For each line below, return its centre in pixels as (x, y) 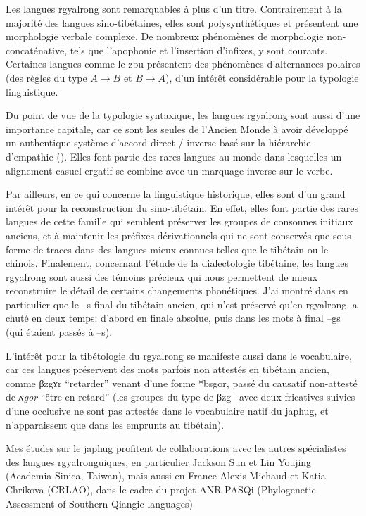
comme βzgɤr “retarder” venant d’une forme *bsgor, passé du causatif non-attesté (182, 383)
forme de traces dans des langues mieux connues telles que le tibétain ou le (167, 249)
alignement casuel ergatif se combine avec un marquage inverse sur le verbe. (169, 170)
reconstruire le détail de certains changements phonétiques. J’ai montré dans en (177, 290)
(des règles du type (46, 77)
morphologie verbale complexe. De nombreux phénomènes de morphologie (165, 36)
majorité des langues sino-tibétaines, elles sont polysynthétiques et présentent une (182, 22)
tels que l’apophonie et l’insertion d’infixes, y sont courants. (199, 50)
